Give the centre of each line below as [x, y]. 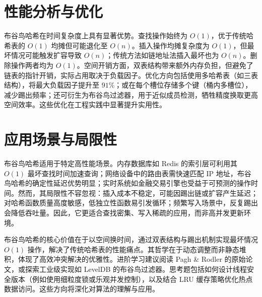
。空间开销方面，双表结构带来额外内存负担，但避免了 [165, 65]
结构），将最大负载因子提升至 [52, 85]
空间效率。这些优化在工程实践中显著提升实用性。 [85, 104]
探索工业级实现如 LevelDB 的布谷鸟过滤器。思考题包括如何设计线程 [136, 269]
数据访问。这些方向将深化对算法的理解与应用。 [82, 289]
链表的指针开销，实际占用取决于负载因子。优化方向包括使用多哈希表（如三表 [131, 75]
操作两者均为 [32, 65]
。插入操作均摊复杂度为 [171, 45]
